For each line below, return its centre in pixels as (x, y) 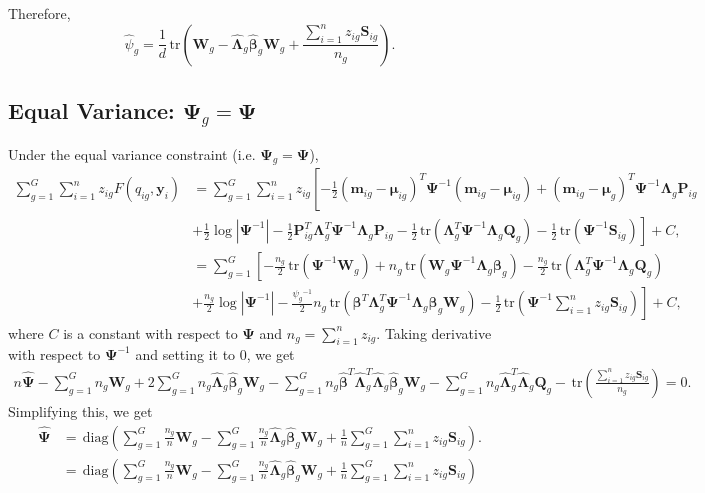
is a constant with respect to (150, 332)
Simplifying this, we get (80, 410)
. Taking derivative (434, 332)
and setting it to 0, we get (215, 354)
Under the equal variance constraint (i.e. (132, 153)
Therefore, (39, 13)
